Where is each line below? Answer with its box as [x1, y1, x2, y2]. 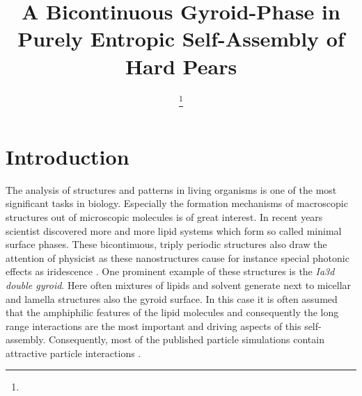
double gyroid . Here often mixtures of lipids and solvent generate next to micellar [6, 277, 352, 292]
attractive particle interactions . [6, 345, 141, 360]
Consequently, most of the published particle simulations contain [48, 332, 324, 347]
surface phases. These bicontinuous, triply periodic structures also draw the [6, 237, 327, 251]
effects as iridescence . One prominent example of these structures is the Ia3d [6, 264, 335, 279]
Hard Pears [125, 51, 237, 80]
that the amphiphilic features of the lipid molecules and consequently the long [6, 305, 339, 320]
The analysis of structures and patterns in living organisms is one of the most [6, 182, 337, 197]
